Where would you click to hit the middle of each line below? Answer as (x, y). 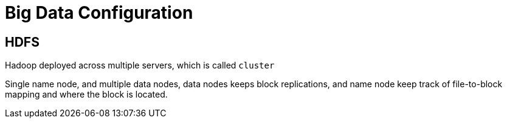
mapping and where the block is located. (86, 95)
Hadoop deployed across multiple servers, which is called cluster (140, 65)
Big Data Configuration (99, 13)
